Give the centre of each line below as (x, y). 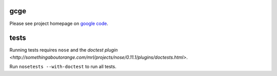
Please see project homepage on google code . (59, 23)
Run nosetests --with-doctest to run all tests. (63, 67)
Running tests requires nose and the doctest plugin (64, 50)
